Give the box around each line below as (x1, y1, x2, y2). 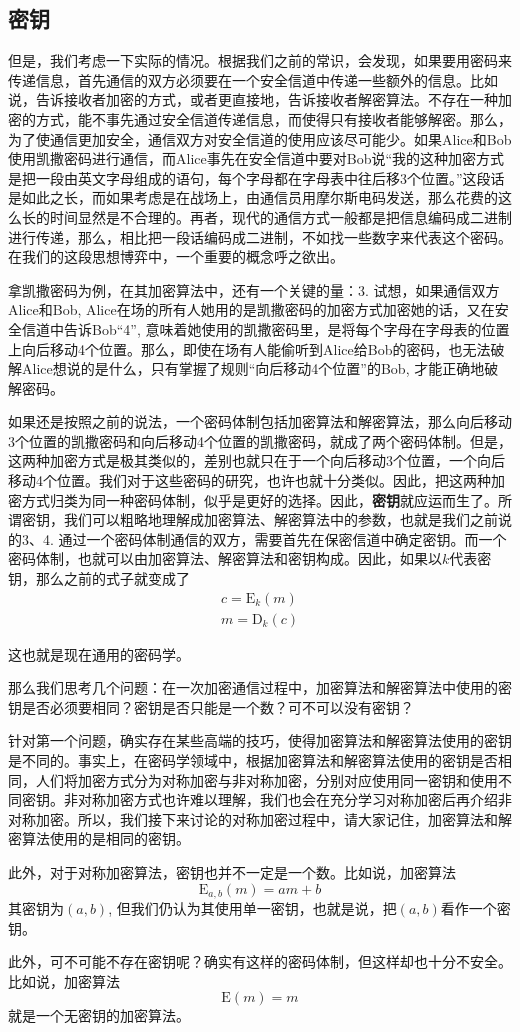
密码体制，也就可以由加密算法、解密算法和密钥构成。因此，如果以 (8, 548, 442, 569)
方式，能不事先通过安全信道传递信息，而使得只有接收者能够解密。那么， (35, 108, 512, 129)
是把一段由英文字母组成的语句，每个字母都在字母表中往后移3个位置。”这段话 (8, 167, 505, 188)
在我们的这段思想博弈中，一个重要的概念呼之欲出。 (8, 246, 344, 267)
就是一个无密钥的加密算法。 (8, 1005, 190, 1026)
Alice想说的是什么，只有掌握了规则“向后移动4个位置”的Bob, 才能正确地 (21, 358, 485, 379)
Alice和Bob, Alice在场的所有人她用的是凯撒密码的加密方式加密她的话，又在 (8, 299, 495, 320)
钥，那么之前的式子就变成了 (8, 568, 190, 589)
